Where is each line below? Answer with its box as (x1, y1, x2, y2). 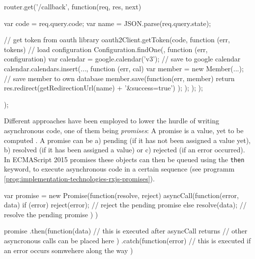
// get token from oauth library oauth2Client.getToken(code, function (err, (4, 34, 230, 45)
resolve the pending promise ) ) (4, 209, 98, 219)
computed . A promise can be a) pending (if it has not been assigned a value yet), (4, 135, 251, 145)
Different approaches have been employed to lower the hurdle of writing (4, 115, 219, 126)
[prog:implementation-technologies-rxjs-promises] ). (4, 173, 155, 183)
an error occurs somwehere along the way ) (4, 245, 133, 255)
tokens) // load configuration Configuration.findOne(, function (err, (4, 44, 208, 54)
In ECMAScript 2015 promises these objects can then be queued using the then (4, 154, 245, 164)
